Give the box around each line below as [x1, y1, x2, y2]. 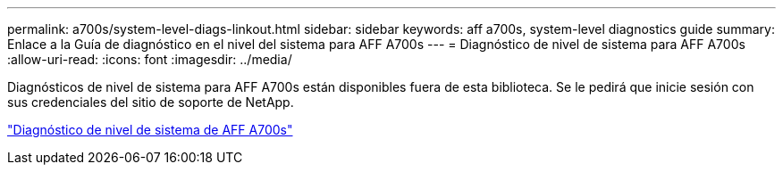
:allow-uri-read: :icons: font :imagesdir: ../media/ [7, 52, 292, 67]
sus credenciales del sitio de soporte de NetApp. [7, 94, 294, 110]
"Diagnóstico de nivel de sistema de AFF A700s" [7, 122, 293, 137]
